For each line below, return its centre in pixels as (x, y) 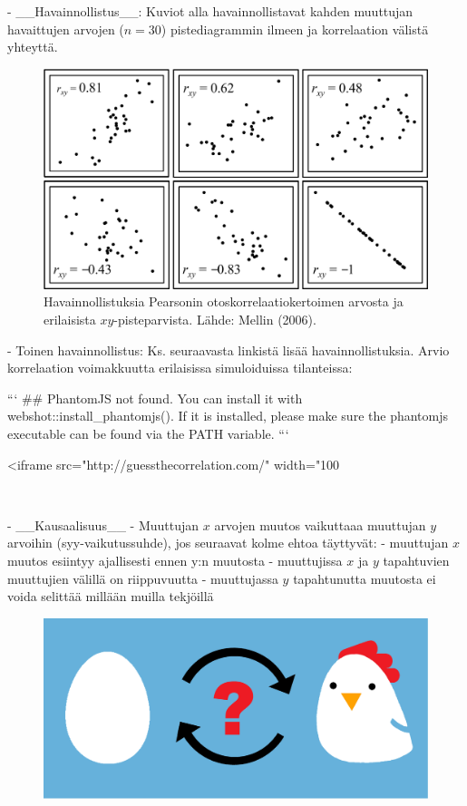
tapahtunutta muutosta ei (365, 578)
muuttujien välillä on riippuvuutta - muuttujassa (143, 578)
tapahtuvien (416, 560)
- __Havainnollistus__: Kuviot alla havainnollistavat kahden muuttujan (210, 11)
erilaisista (70, 320)
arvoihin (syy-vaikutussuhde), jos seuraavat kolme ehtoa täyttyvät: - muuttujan (228, 543)
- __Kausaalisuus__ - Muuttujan (103, 524)
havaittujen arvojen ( (66, 29)
